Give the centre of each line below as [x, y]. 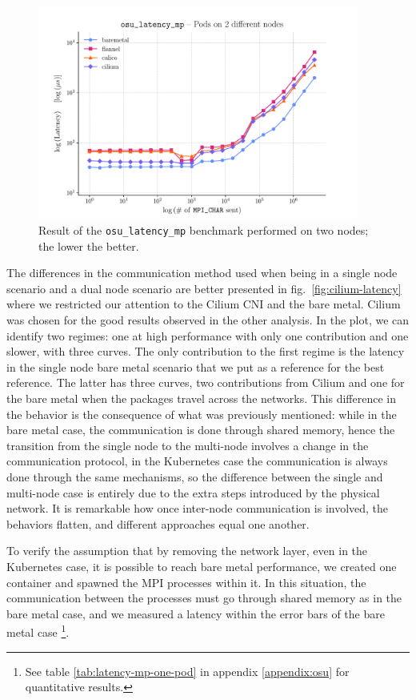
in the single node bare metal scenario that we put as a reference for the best [196, 366]
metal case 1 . [38, 631]
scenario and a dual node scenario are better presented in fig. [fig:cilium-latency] [204, 288]
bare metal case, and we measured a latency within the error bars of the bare [196, 613]
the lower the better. [89, 245]
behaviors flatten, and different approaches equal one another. [158, 523]
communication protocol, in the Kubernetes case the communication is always [197, 461]
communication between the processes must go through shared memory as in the [204, 598]
